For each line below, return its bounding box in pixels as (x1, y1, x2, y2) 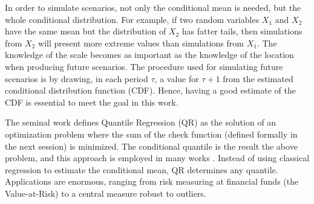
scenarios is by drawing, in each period (5, 72, 148, 84)
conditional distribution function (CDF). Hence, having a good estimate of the (5, 84, 296, 97)
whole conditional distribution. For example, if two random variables (5, 13, 260, 25)
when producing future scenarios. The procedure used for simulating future (5, 60, 283, 72)
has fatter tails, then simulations (182, 25, 303, 37)
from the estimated (223, 72, 293, 84)
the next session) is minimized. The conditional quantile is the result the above (5, 139, 298, 152)
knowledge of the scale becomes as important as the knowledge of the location (5, 48, 294, 61)
